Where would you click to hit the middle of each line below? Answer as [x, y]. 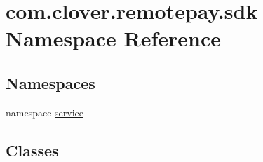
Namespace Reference [113, 38]
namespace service [45, 112]
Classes [32, 150]
